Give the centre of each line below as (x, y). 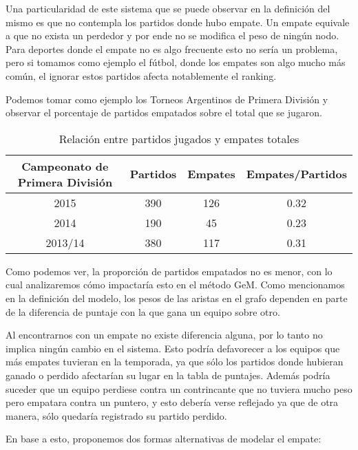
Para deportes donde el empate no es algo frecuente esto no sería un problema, (172, 49)
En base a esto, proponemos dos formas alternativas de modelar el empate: (164, 439)
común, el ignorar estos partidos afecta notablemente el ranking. (141, 75)
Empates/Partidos (296, 174)
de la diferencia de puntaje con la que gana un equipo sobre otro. (143, 311)
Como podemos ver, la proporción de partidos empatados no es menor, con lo (169, 271)
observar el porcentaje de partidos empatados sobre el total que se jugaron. (164, 112)
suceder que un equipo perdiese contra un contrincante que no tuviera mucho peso (179, 388)
